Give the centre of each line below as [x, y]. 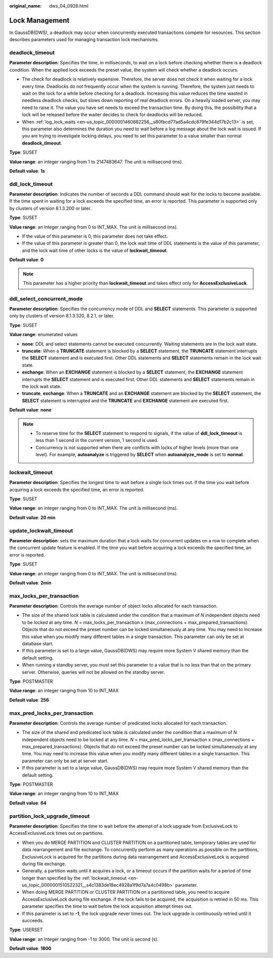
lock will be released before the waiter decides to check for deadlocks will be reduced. [112, 115]
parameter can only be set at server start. [65, 761]
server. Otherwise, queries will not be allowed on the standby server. [94, 672]
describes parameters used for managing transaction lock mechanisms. [84, 40]
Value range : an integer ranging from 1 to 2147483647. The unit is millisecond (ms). [96, 162]
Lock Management [39, 20]
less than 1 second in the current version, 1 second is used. [97, 440]
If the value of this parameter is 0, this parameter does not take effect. [95, 236]
